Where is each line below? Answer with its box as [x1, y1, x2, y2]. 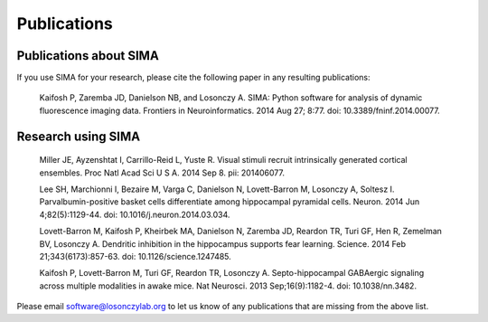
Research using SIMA [16, 128, 140, 144]
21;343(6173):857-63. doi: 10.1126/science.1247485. [39, 251, 232, 261]
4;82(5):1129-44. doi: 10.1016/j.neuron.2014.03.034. [39, 209, 230, 220]
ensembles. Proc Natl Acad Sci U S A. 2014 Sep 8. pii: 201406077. [39, 167, 285, 178]
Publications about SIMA [16, 48, 160, 63]
